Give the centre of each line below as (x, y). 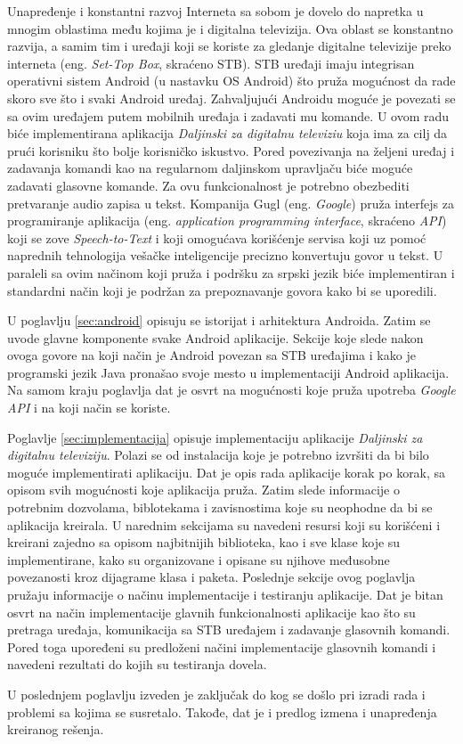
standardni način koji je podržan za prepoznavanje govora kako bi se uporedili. (222, 290)
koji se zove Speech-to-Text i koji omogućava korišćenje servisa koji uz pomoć (217, 237)
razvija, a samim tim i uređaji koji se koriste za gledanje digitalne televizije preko (229, 46)
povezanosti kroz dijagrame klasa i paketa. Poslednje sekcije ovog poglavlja (211, 577)
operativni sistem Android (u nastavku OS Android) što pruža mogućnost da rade (231, 81)
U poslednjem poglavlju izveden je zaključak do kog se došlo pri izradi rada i (216, 694)
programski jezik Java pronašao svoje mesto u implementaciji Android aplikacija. (228, 372)
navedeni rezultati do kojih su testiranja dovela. (137, 664)
